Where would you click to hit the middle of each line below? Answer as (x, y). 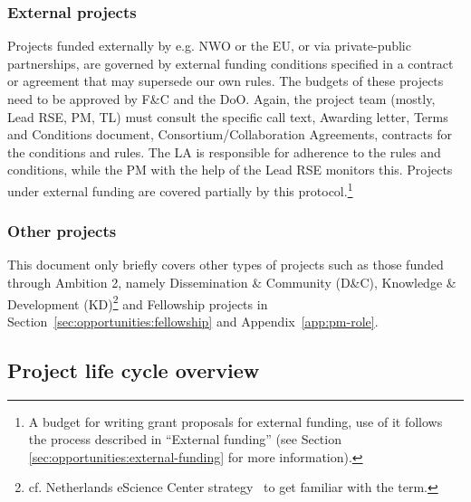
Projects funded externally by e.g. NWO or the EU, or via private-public (209, 46)
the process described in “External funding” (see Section (185, 439)
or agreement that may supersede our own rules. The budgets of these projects (226, 81)
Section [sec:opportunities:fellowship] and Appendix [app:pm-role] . (193, 321)
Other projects (62, 231)
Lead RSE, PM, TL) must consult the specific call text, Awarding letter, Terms (228, 116)
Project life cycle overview (134, 369)
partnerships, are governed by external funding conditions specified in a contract (231, 63)
